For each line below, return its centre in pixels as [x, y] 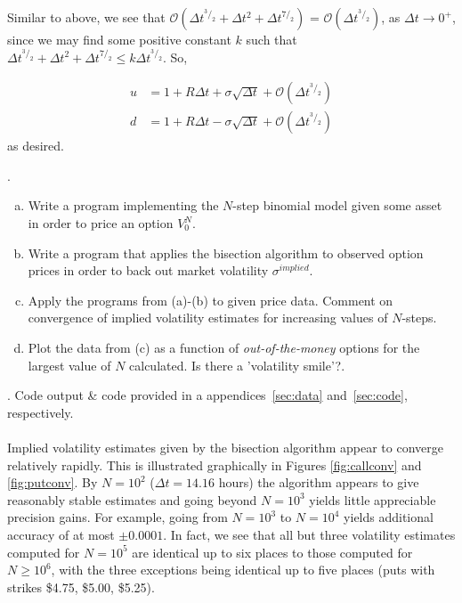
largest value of [69, 365]
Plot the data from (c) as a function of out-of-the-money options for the [224, 347]
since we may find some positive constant [119, 39]
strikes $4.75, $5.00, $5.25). [81, 587]
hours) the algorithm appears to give [319, 482]
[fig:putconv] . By [53, 482]
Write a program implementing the [123, 205]
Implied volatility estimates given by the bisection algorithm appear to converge [225, 447]
